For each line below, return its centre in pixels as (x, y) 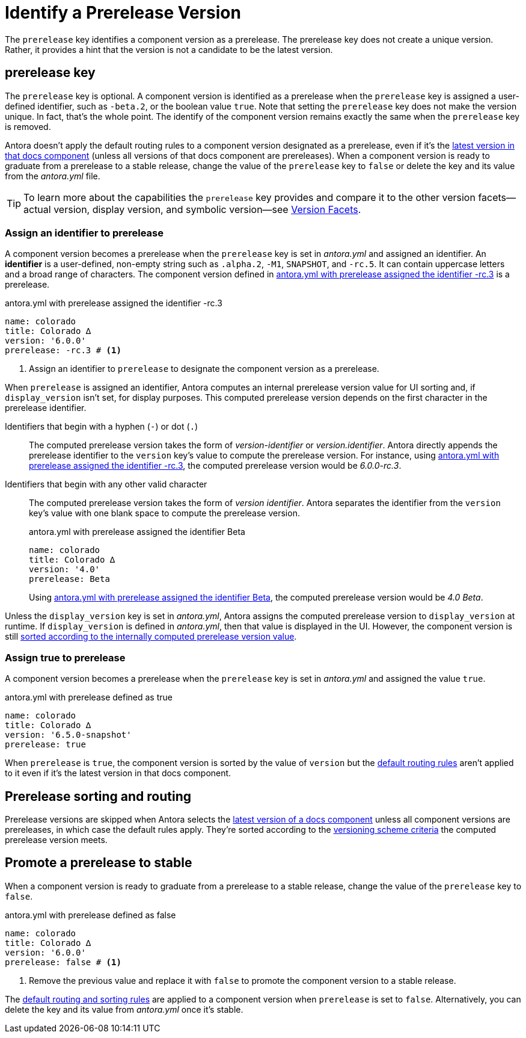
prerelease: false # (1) (63, 962)
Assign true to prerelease (65, 657)
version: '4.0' (65, 570)
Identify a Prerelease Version (123, 13)
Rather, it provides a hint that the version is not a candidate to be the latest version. (169, 49)
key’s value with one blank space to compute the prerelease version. (164, 513)
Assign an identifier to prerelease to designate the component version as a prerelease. (204, 369)
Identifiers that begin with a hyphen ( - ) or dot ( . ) (102, 427)
